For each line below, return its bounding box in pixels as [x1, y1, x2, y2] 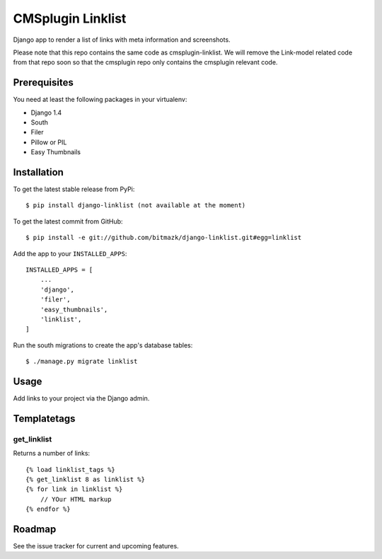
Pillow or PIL [30, 138, 67, 146]
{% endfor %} [25, 505, 71, 513]
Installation [13, 166, 64, 178]
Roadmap [13, 524, 57, 535]
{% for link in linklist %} [25, 485, 123, 493]
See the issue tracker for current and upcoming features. [13, 542, 180, 551]
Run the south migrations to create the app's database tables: [13, 340, 193, 350]
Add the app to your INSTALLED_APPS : [13, 249, 127, 258]
